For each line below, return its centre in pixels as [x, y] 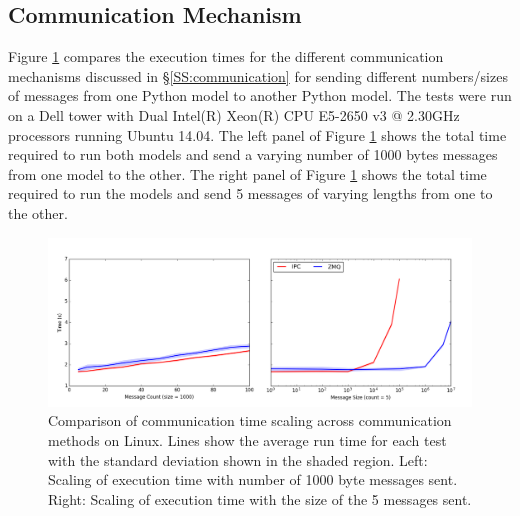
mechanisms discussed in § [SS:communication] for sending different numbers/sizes [258, 75]
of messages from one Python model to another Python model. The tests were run [260, 95]
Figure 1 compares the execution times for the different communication [226, 56]
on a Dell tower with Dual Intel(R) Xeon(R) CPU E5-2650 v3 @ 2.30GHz [234, 114]
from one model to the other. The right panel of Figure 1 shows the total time [247, 173]
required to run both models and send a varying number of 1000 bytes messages [253, 154]
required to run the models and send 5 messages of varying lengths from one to [250, 193]
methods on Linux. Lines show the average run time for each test [247, 440]
